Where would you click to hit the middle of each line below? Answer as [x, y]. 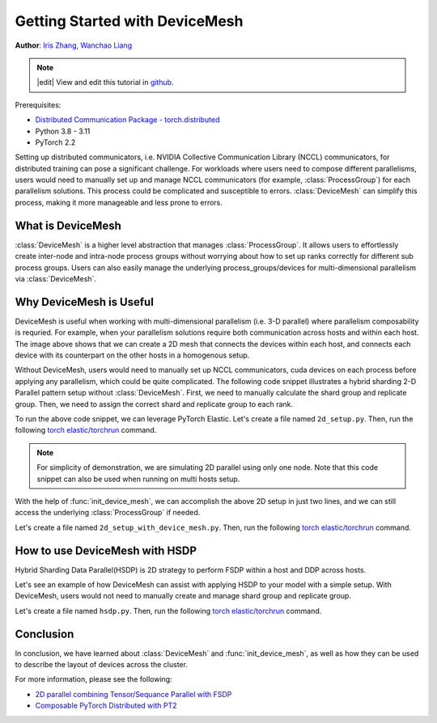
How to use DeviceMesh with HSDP [106, 550]
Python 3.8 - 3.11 [63, 131]
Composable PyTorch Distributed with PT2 [106, 706]
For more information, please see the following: [94, 679]
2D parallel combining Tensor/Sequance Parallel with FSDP [134, 694]
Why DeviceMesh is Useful [84, 302]
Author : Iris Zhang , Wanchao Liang [74, 45]
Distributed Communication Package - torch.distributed [127, 120]
